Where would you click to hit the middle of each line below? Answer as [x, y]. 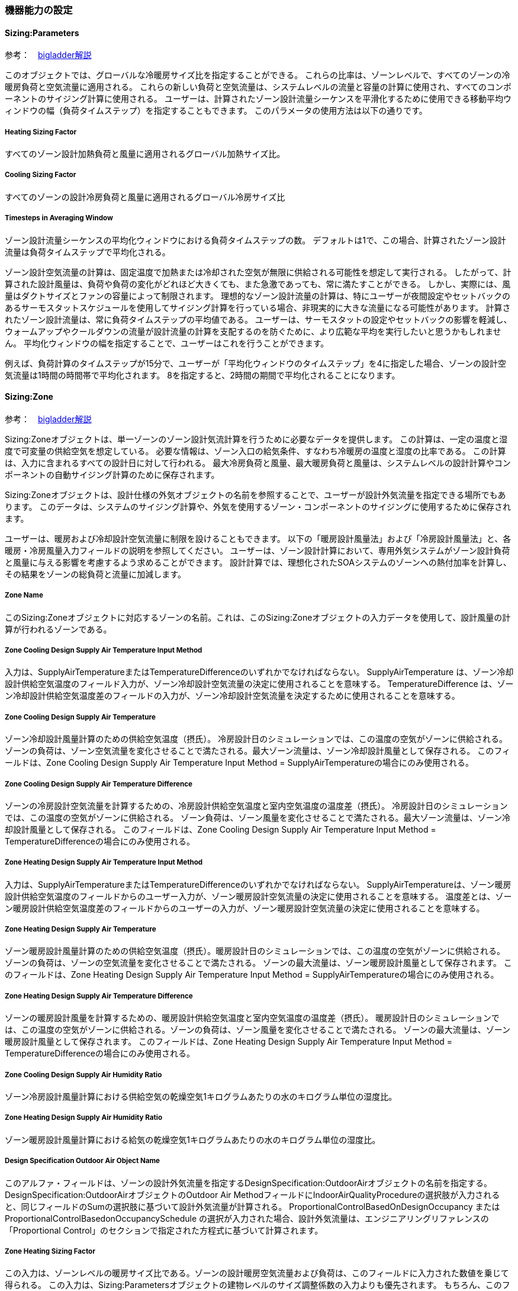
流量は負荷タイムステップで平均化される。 [88, 252]
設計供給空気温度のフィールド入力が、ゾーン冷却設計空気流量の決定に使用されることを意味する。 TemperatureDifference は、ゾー [259, 684]
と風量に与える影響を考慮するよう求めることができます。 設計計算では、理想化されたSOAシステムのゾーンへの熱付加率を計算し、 [258, 562]
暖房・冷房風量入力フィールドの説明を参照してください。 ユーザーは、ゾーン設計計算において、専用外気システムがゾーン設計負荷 [258, 550]
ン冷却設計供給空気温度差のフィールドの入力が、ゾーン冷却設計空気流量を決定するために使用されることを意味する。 [232, 696]
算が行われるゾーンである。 [58, 629]
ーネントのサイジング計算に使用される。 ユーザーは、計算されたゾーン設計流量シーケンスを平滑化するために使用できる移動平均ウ [258, 99]
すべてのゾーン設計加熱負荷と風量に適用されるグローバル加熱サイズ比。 [145, 154]
